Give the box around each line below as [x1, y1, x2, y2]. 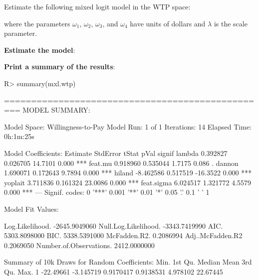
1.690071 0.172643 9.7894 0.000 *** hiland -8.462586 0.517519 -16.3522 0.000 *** [4, 167, 252, 178]
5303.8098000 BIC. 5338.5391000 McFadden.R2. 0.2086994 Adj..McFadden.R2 [4, 230, 243, 241]
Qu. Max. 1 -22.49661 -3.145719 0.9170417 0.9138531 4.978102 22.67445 [4, 266, 223, 277]
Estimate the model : [4, 44, 75, 55]
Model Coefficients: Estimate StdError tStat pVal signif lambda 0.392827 [4, 147, 228, 158]
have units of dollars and [130, 18, 206, 28]
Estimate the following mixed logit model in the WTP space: [4, 1, 191, 11]
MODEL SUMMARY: [22, 105, 90, 115]
